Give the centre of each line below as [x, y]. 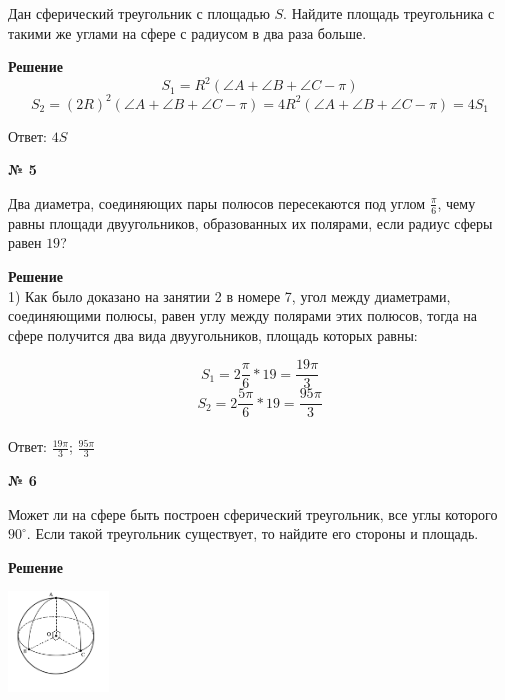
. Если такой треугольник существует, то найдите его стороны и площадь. [252, 533]
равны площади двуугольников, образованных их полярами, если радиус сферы [250, 222]
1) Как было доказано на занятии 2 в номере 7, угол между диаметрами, [229, 295]
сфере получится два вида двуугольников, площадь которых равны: [213, 334]
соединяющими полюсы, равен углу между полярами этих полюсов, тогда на [243, 315]
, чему [456, 202]
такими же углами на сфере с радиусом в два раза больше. [187, 32]
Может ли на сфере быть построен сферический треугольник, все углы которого [253, 513]
